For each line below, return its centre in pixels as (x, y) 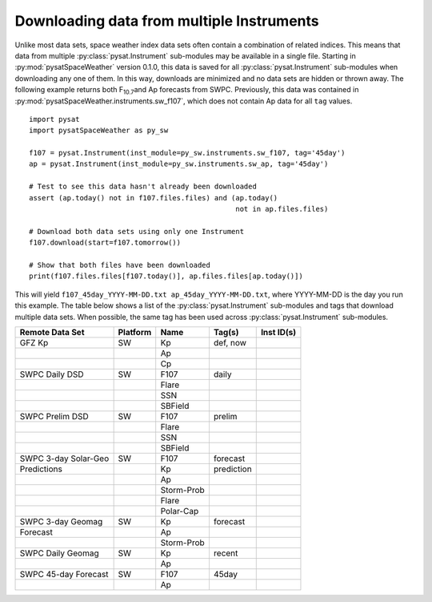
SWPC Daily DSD (52, 374)
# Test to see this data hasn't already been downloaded (143, 187)
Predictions (41, 469)
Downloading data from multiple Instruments (167, 21)
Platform (135, 332)
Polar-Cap (180, 511)
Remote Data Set (52, 332)
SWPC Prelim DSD (54, 416)
